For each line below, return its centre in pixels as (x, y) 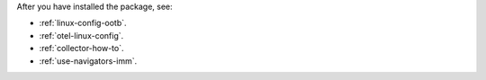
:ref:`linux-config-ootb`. (83, 23)
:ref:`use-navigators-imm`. (88, 61)
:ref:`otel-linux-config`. (81, 35)
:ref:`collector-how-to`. (82, 49)
